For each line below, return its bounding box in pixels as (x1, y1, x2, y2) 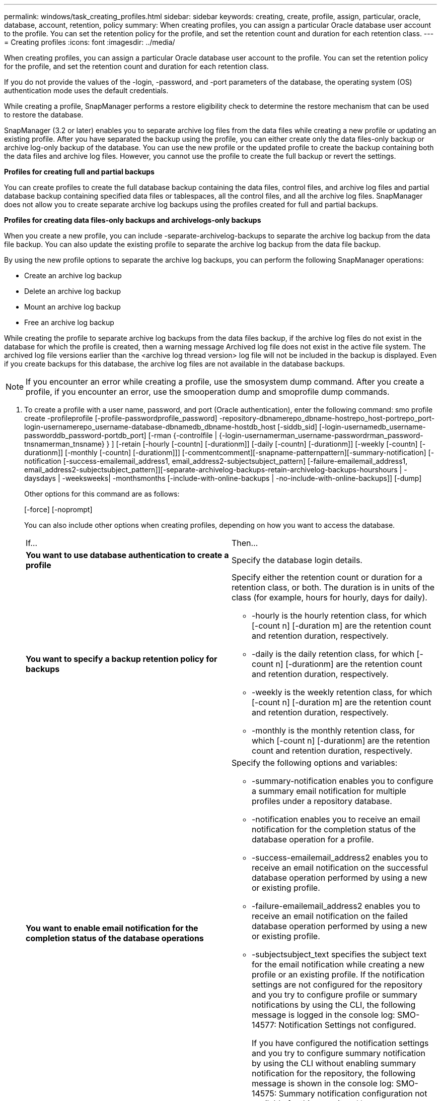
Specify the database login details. (232, 555, 362, 565)
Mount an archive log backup (24, 302, 121, 311)
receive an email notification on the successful (252, 863, 428, 873)
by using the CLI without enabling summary (252, 1058, 416, 1068)
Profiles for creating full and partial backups (4, 167, 155, 176)
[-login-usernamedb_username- (319, 422, 426, 431)
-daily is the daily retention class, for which (252, 649, 415, 659)
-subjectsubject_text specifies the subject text (252, 949, 427, 959)
